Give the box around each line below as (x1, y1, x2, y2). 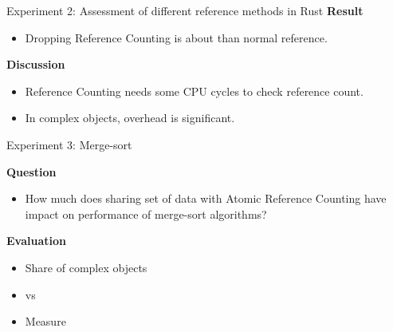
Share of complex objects (25, 259, 147, 275)
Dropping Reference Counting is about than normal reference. (25, 29, 328, 45)
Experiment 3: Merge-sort (6, 136, 132, 152)
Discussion (6, 56, 65, 73)
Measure (25, 313, 66, 330)
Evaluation (6, 232, 66, 249)
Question (6, 163, 57, 180)
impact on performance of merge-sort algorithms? (25, 205, 267, 222)
